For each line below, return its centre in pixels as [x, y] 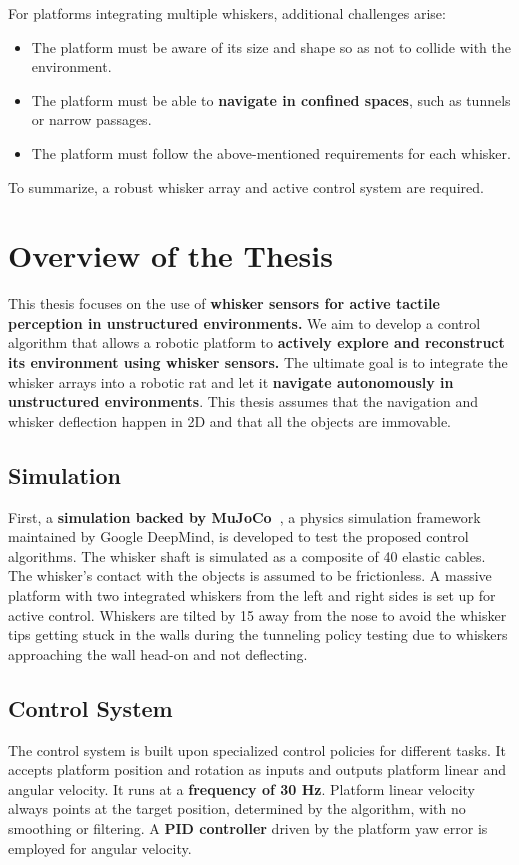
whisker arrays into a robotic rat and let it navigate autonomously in [231, 381]
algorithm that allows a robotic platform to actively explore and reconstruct [256, 342]
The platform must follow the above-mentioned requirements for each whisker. [271, 152]
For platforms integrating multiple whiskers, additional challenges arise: [227, 13]
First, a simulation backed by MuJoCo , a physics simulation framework [244, 516]
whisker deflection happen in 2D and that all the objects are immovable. [229, 420]
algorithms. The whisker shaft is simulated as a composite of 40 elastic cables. [247, 555]
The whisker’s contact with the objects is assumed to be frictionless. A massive [250, 575]
